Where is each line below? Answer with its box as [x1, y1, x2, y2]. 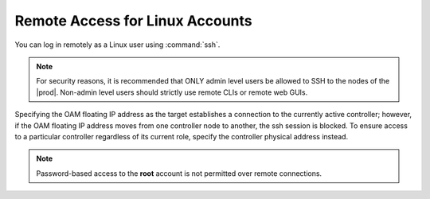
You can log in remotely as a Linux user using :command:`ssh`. [14, 40, 221, 49]
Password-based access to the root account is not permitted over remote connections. [36, 168, 322, 178]
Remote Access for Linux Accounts [14, 12, 252, 29]
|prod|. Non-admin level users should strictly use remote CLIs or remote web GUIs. [36, 88, 308, 97]
